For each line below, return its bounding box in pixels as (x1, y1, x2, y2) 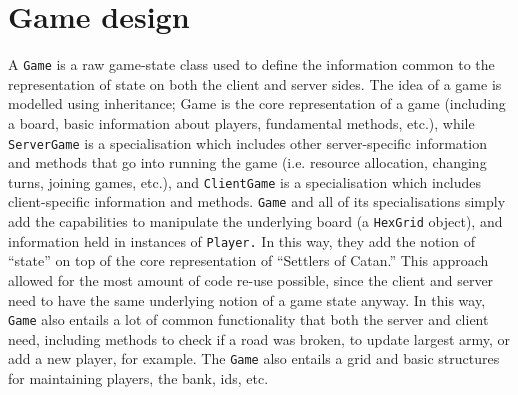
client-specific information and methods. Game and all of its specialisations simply (8, 191, 506, 212)
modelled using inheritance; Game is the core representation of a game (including (8, 93, 506, 114)
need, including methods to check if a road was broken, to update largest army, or (8, 328, 511, 349)
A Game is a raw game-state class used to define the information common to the (8, 54, 495, 75)
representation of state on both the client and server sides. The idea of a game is (8, 73, 502, 94)
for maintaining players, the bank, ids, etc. (8, 368, 269, 389)
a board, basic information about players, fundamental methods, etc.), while (8, 112, 475, 133)
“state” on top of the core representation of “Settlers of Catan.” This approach (8, 250, 489, 271)
